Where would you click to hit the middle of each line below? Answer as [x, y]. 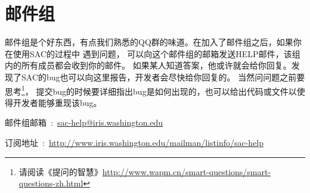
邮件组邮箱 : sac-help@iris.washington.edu [84, 122]
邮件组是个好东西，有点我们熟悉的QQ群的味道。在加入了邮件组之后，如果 [149, 42]
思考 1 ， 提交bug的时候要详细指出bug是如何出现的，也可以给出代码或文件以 [151, 90]
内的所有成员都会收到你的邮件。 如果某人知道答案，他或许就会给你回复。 [148, 65]
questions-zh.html [51, 183]
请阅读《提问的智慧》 [61, 171]
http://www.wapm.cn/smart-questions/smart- [187, 171]
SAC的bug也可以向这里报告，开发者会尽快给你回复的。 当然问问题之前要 [163, 77]
